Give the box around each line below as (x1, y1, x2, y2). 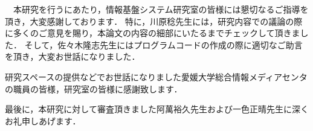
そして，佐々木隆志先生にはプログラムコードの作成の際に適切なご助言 (24, 38, 303, 51)
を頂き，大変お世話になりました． (5, 50, 140, 63)
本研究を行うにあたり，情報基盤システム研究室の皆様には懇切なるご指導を (13, 3, 309, 15)
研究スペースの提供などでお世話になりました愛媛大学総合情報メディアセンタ (5, 70, 308, 83)
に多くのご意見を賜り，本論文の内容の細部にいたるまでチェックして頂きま (5, 27, 300, 39)
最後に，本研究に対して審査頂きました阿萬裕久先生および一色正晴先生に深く (5, 103, 309, 115)
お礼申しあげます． (5, 114, 81, 127)
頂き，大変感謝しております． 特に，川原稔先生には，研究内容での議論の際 (5, 14, 303, 27)
